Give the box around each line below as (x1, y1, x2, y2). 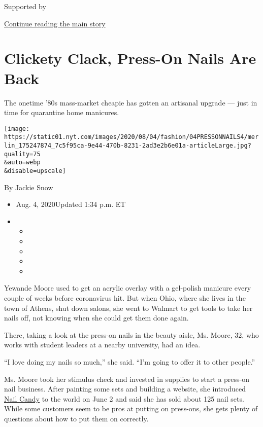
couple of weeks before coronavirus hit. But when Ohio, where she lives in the (4, 292, 246, 303)
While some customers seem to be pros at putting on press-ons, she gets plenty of (4, 403, 258, 414)
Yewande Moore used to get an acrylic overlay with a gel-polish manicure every (4, 282, 251, 293)
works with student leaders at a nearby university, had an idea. (4, 339, 201, 350)
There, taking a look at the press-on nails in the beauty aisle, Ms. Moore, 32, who (4, 329, 259, 340)
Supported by (4, 1, 46, 11)
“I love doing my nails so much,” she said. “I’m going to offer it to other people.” (4, 356, 255, 367)
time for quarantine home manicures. (4, 107, 119, 118)
